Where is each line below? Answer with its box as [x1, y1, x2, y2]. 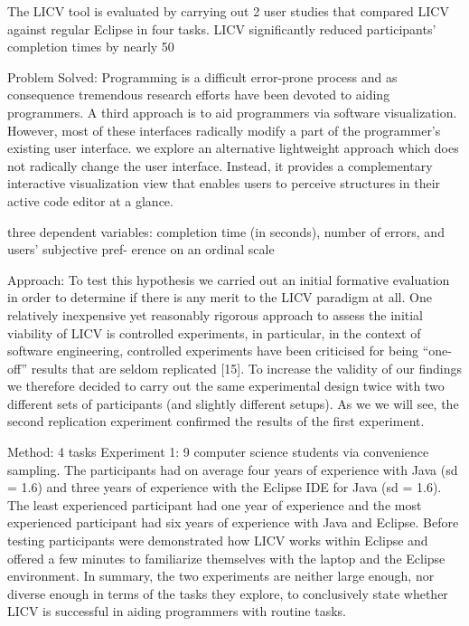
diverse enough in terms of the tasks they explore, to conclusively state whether [7, 583, 448, 602]
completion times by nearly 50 [7, 37, 174, 56]
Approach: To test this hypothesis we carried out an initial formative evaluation [7, 270, 450, 289]
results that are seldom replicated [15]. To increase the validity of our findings [31, 358, 463, 377]
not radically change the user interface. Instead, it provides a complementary [7, 156, 433, 175]
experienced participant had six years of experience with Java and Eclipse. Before [7, 513, 459, 532]
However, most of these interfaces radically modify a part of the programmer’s [7, 120, 441, 139]
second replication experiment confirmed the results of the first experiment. [7, 412, 425, 431]
